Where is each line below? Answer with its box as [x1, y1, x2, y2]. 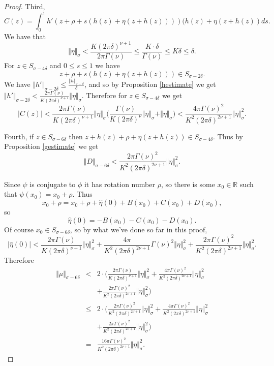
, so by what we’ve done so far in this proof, [70, 224, 207, 234]
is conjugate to [29, 178, 76, 189]
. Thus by [213, 131, 243, 141]
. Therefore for [81, 90, 127, 101]
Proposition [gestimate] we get [4, 141, 99, 151]
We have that [4, 30, 46, 41]
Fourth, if [4, 131, 34, 141]
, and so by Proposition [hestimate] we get [84, 78, 216, 89]
